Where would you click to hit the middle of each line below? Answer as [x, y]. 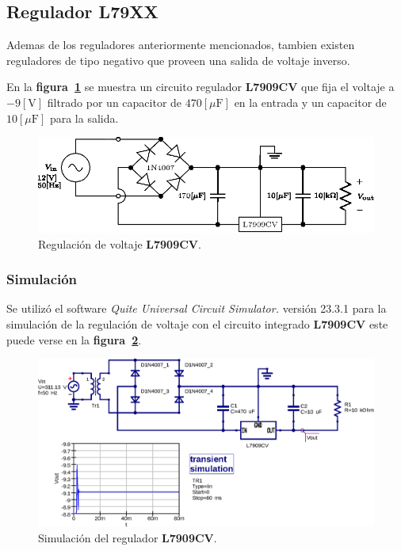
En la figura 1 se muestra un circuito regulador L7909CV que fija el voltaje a [200, 87]
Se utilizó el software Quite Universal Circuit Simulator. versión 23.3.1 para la [197, 308]
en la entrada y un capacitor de [310, 102]
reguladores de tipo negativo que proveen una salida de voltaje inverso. [178, 60]
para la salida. [84, 118]
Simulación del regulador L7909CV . [128, 537]
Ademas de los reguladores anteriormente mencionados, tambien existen [181, 45]
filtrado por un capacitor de [115, 102]
